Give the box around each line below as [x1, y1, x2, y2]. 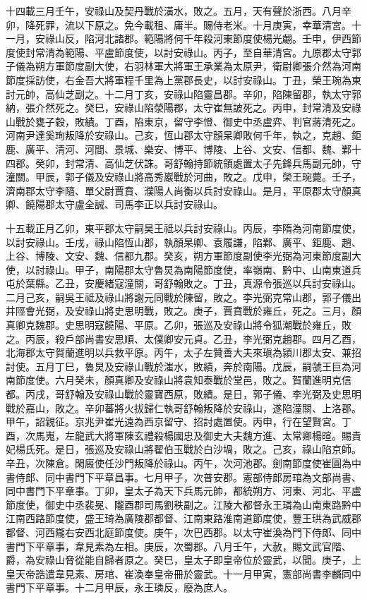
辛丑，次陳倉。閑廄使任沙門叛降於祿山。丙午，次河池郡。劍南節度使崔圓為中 [6, 456, 361, 470]
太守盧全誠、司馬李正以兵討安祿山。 [54, 197, 223, 212]
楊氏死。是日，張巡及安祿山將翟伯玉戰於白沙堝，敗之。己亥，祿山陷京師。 [15, 442, 361, 456]
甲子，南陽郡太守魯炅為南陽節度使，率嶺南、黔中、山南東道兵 [74, 262, 361, 277]
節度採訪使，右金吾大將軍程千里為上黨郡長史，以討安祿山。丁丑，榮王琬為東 [6, 72, 361, 87]
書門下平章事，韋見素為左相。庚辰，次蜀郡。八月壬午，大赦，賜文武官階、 [6, 538, 351, 553]
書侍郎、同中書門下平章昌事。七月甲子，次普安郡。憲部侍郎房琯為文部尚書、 [6, 469, 361, 484]
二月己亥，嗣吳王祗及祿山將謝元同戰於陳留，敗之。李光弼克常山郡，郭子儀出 [6, 289, 361, 304]
